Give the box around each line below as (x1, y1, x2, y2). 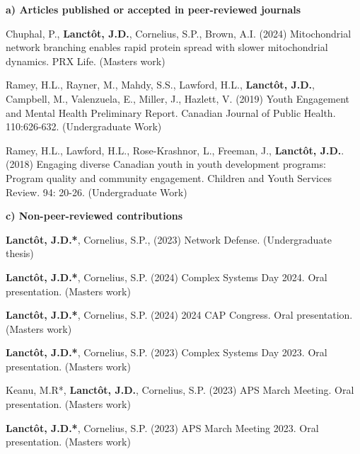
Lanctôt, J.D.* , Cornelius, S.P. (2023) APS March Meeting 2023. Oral (6, 420, 319, 435)
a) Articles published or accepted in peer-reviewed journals (6, 2, 301, 16)
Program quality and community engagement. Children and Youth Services (6, 170, 332, 185)
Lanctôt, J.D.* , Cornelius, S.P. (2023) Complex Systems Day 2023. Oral (6, 345, 327, 360)
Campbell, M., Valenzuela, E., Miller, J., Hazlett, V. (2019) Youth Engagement (6, 91, 349, 106)
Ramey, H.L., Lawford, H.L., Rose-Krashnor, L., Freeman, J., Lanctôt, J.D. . (6, 142, 344, 157)
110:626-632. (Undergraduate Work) (6, 119, 162, 134)
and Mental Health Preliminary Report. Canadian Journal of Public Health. (6, 105, 336, 120)
